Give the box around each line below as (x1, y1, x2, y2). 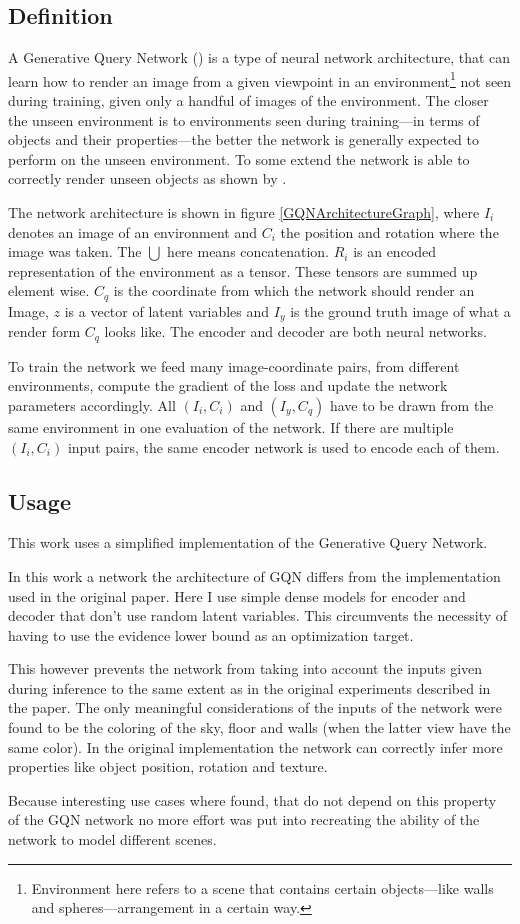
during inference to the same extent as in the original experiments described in (8, 677, 491, 698)
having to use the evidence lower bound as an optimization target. (8, 624, 414, 645)
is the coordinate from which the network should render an (113, 280, 475, 301)
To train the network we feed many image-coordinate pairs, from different (8, 355, 460, 376)
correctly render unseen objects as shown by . (8, 168, 287, 189)
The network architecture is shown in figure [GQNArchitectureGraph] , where (8, 202, 480, 223)
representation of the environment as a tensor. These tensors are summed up (8, 260, 478, 281)
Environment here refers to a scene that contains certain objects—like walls (31, 877, 494, 898)
